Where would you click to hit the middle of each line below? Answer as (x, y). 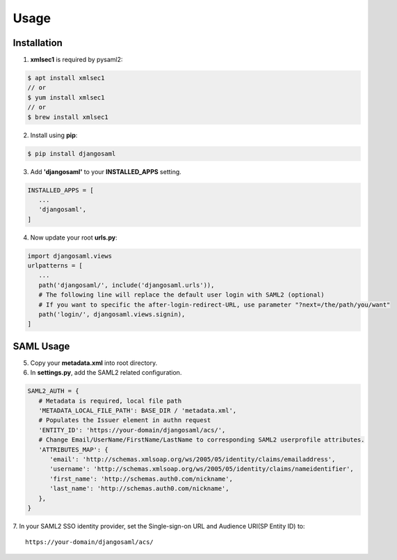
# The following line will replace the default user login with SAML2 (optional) (181, 295)
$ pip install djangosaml (72, 154)
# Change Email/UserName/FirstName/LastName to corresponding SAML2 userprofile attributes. (202, 440)
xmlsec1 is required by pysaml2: (76, 60)
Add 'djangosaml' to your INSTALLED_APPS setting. (106, 171)
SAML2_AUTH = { (53, 391)
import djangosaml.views (70, 256)
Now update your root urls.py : (74, 238)
